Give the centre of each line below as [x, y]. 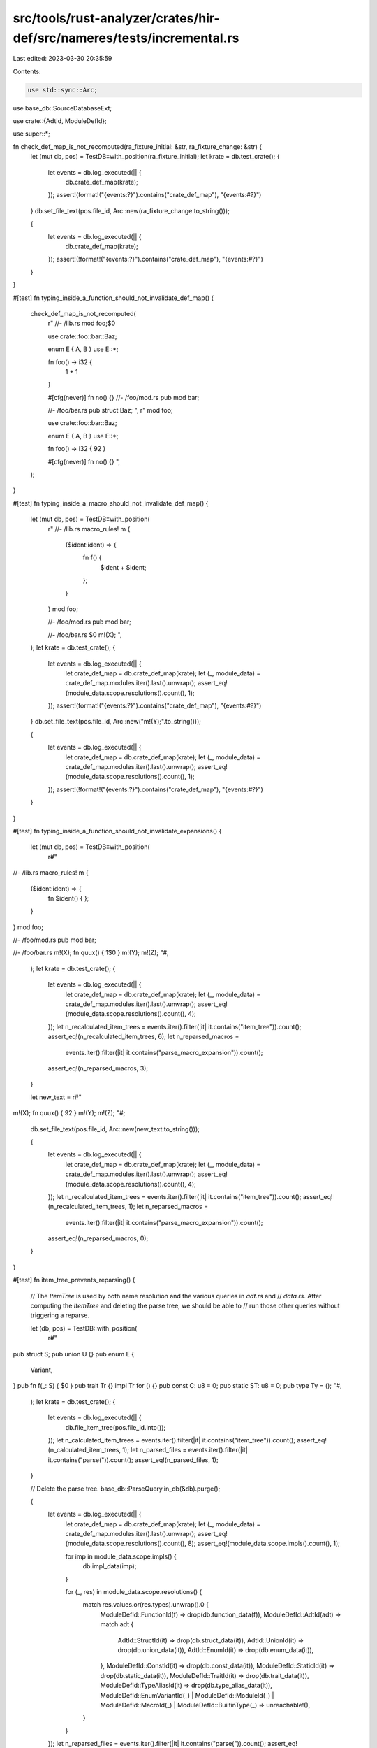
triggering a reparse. [60, 1315]
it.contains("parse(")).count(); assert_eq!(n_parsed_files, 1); [133, 1460]
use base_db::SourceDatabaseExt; [62, 108]
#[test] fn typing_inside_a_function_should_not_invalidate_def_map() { [113, 298]
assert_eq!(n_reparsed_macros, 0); [98, 1238]
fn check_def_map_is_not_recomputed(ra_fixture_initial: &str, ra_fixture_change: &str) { [138, 146]
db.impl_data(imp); [110, 1566]
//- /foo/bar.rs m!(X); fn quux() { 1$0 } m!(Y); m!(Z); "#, [91, 953]
